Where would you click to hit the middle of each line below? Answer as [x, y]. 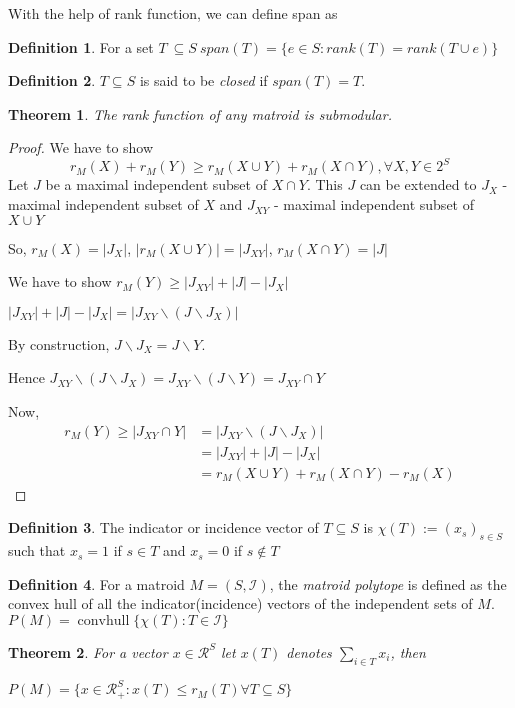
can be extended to [418, 184]
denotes [309, 651]
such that [37, 550]
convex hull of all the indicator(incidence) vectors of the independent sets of [240, 603]
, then [408, 651]
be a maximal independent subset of [156, 184]
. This [324, 184]
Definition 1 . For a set [81, 46]
